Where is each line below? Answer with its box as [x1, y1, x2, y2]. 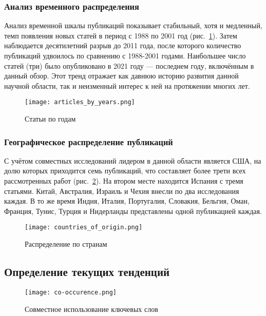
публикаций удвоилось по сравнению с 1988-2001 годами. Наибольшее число [4, 50, 246, 61]
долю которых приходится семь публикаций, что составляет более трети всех [4, 165, 246, 176]
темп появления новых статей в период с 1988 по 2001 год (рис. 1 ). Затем [4, 30, 237, 41]
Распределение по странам [25, 239, 107, 249]
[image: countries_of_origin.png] [25, 224, 143, 231]
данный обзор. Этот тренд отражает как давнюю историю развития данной [4, 70, 239, 81]
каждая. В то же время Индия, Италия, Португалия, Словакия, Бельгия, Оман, [4, 195, 250, 206]
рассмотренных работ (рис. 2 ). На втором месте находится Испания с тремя [4, 175, 243, 186]
